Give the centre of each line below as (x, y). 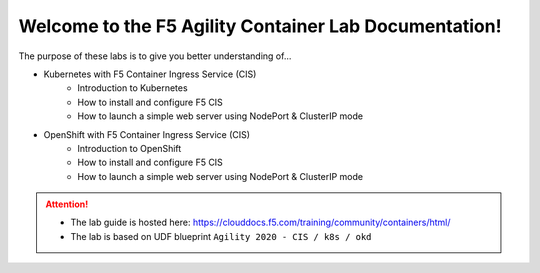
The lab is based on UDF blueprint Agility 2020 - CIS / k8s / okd (221, 236)
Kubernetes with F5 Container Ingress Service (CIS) (150, 74)
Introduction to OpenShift (129, 148)
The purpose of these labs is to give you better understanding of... (155, 56)
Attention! (67, 204)
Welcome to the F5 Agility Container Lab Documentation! (260, 26)
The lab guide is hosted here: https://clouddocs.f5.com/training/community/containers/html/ (260, 222)
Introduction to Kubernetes (133, 88)
